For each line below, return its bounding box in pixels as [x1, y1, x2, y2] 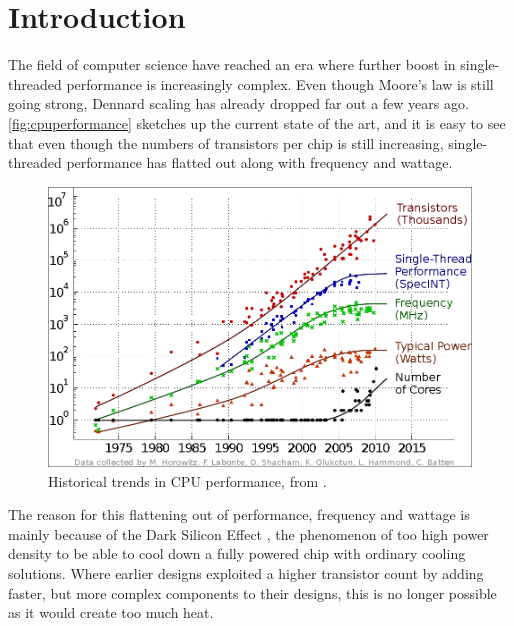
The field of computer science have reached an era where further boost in [8, 54, 456, 75]
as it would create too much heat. [8, 602, 214, 623]
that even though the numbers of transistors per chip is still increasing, [8, 132, 444, 153]
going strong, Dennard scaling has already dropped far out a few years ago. [8, 93, 469, 114]
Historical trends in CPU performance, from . [48, 470, 327, 491]
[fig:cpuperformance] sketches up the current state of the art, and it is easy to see [8, 112, 506, 133]
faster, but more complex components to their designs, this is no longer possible [8, 582, 497, 603]
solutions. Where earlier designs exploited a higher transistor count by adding [8, 563, 484, 584]
